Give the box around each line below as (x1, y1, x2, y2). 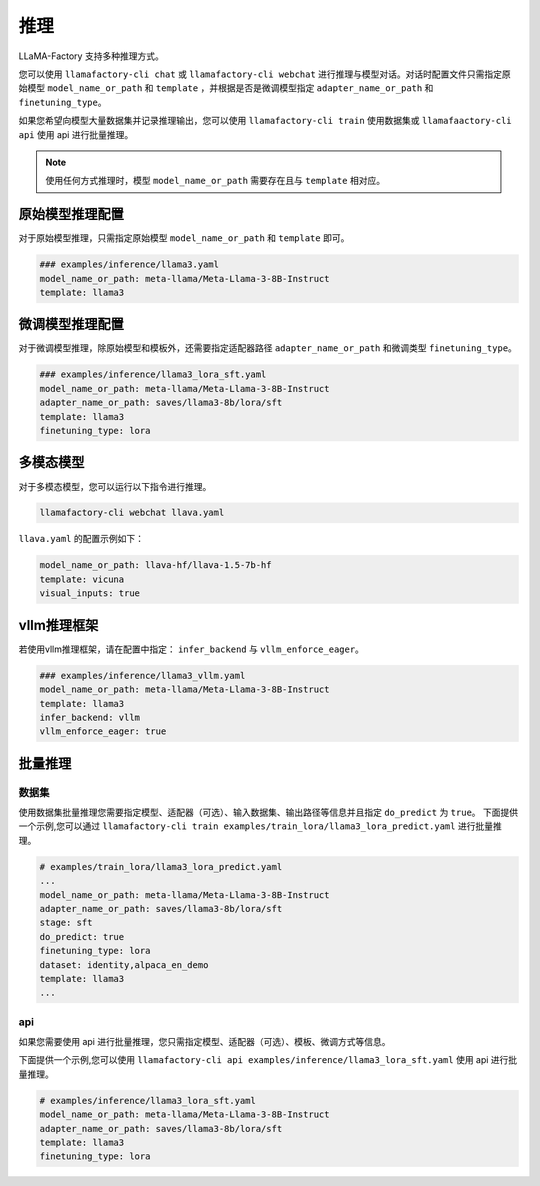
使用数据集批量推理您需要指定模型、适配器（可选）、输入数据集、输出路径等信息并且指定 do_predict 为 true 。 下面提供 (18, 806, 519, 819)
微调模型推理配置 (18, 316, 124, 333)
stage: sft (39, 917, 93, 929)
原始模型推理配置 (18, 206, 124, 223)
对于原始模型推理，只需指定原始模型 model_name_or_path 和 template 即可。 (18, 232, 350, 244)
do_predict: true (39, 931, 125, 942)
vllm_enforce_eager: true (39, 726, 167, 737)
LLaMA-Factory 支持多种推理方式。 (18, 50, 164, 62)
